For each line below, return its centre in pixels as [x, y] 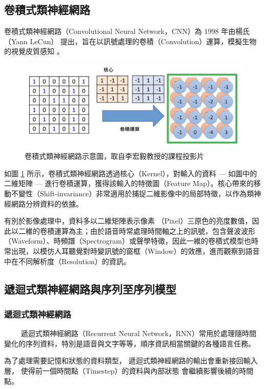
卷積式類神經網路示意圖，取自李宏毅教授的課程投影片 [114, 156]
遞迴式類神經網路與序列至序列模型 [90, 289]
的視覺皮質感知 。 [34, 51]
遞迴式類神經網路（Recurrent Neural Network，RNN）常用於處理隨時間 [139, 333]
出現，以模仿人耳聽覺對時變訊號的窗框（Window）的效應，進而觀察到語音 [135, 251]
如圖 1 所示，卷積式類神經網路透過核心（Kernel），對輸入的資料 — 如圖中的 [131, 173]
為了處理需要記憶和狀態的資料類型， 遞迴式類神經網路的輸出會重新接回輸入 [131, 360]
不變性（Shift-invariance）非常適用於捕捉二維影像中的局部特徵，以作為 [129, 193]
